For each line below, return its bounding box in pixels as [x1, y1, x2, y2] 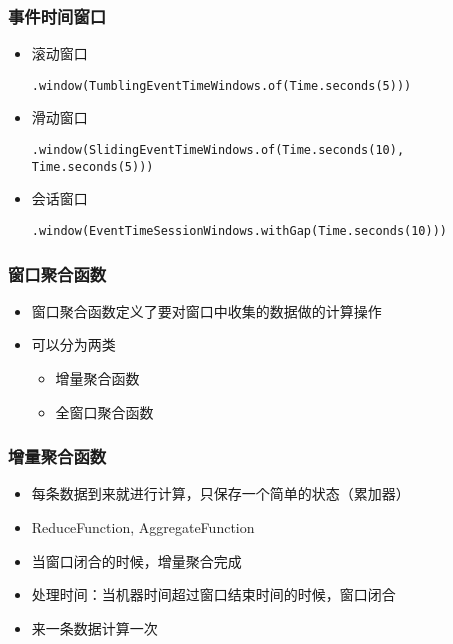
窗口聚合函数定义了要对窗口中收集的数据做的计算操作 [31, 300, 382, 321]
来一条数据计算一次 [31, 617, 158, 638]
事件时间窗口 [8, 3, 107, 28]
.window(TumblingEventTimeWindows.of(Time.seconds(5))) [31, 78, 412, 93]
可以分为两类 [31, 334, 116, 355]
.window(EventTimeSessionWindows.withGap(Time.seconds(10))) [31, 223, 448, 238]
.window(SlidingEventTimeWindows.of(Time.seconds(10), [31, 143, 405, 158]
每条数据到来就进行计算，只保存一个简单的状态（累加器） [31, 483, 410, 504]
